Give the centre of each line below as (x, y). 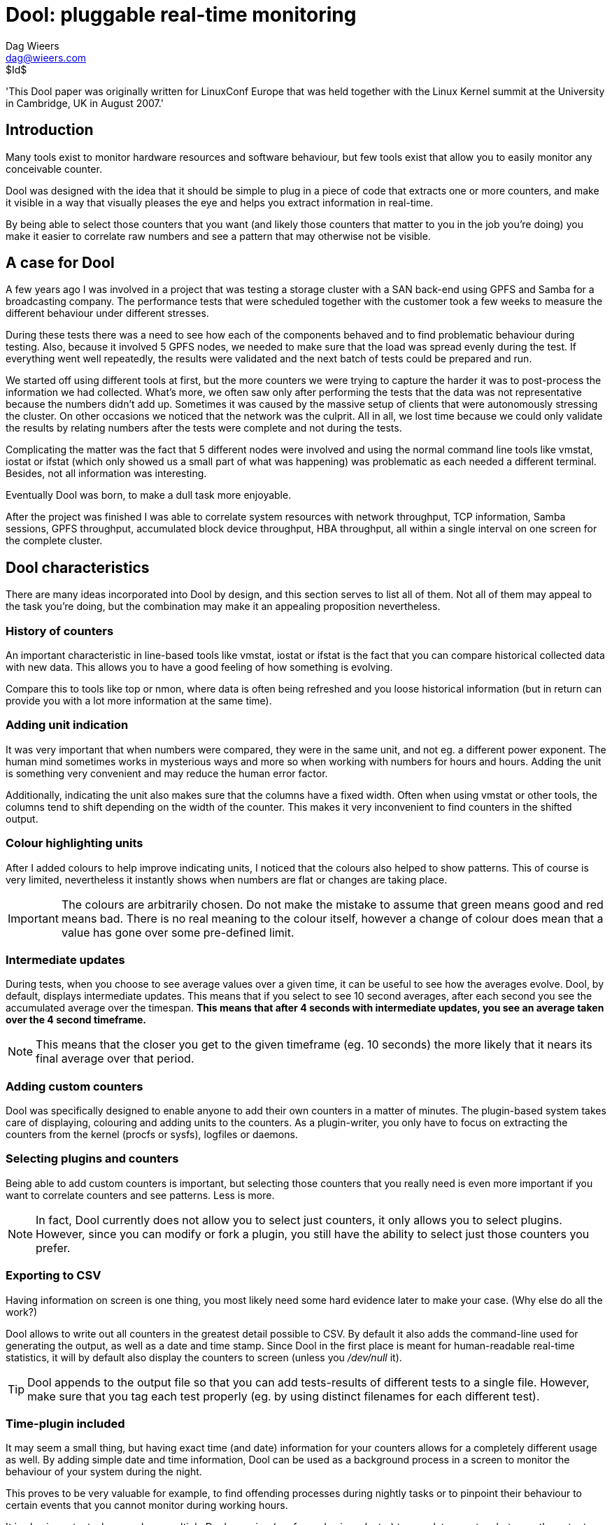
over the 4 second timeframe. (76, 1020)
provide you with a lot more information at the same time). (139, 701)
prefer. (53, 1248)
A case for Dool (60, 263)
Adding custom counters (74, 1086)
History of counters (60, 631)
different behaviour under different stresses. (107, 313)
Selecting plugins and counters (92, 1159)
